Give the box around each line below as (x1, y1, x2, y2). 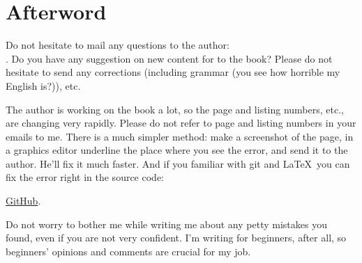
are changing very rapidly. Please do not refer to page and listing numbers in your (6, 115, 356, 130)
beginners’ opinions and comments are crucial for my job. (6, 244, 251, 258)
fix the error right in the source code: (6, 170, 164, 184)
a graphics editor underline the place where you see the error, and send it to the (6, 143, 348, 157)
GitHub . (6, 193, 41, 208)
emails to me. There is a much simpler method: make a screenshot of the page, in (6, 129, 354, 143)
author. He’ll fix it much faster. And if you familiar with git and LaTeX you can (6, 156, 350, 170)
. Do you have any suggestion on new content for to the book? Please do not (6, 51, 333, 65)
